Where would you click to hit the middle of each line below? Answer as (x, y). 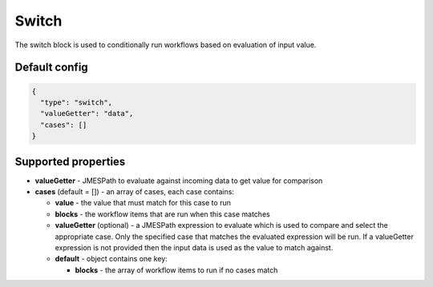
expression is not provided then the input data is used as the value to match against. (194, 247)
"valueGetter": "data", (87, 114)
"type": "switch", (76, 102)
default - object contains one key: (111, 259)
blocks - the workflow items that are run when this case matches (162, 214)
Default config (51, 68)
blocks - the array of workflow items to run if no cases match (176, 270)
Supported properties (70, 161)
